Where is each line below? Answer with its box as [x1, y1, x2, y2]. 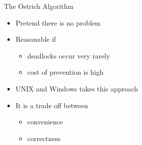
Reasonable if [15, 34, 56, 44]
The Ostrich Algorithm [4, 1, 73, 11]
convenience [27, 116, 63, 127]
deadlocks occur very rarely [27, 50, 110, 60]
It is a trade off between [15, 100, 88, 110]
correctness [27, 133, 61, 143]
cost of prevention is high [27, 67, 104, 77]
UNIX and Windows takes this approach [15, 83, 138, 93]
